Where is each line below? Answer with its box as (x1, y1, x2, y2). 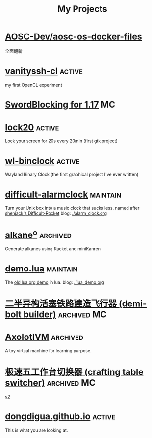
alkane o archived (5, 228, 72, 241)
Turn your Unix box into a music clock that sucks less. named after (5, 205, 140, 211)
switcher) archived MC (5, 377, 96, 389)
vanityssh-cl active (5, 66, 83, 77)
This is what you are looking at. (5, 427, 68, 433)
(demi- (118, 298, 147, 309)
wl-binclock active (5, 155, 80, 167)
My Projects (57, 3, 108, 15)
